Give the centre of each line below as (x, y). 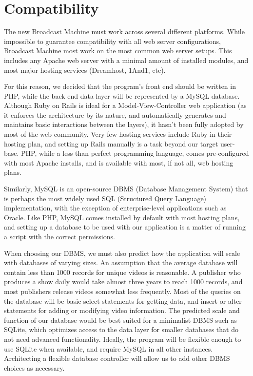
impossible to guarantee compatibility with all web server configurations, (112, 41)
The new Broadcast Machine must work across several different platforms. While (124, 31)
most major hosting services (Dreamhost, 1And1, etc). (85, 70)
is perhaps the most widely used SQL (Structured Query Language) (105, 198)
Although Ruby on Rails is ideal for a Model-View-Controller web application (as (125, 105)
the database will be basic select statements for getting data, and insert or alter (123, 301)
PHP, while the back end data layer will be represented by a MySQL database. (122, 95)
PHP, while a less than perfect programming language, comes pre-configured (135, 153)
